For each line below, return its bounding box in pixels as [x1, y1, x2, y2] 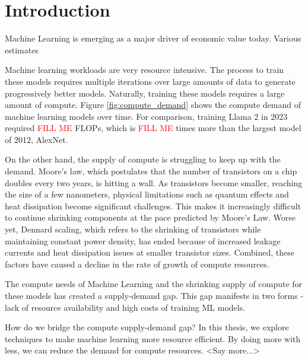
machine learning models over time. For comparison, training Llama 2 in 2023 [5, 110, 288, 122]
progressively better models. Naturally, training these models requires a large [5, 87, 285, 99]
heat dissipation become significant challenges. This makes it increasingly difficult [5, 199, 301, 212]
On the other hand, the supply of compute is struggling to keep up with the [5, 153, 281, 165]
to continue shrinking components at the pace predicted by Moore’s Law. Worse [5, 211, 296, 224]
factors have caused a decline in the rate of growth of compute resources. [5, 257, 269, 270]
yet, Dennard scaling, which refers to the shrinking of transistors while [5, 223, 261, 235]
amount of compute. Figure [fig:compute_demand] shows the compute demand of [5, 98, 301, 111]
